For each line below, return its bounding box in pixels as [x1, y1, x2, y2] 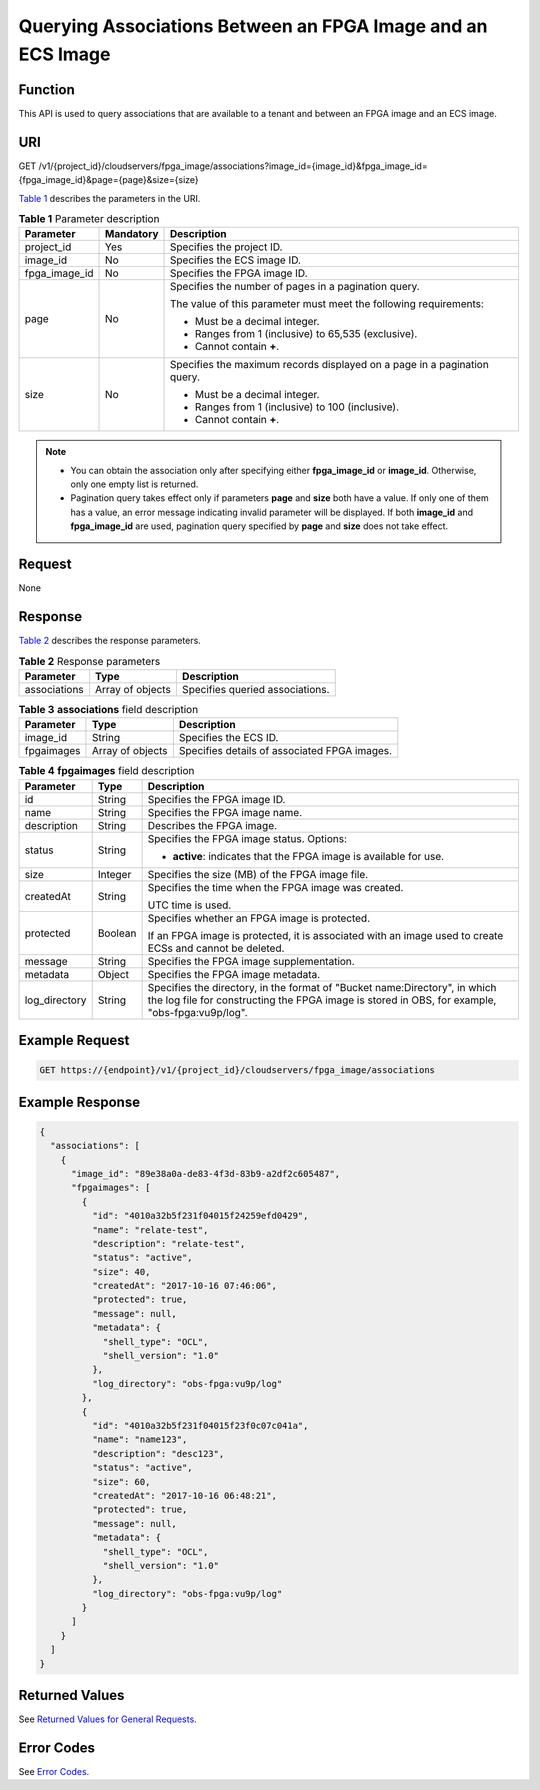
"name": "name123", [91, 1434, 188, 1445]
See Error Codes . [18, 1766, 90, 1778]
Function [18, 81, 75, 98]
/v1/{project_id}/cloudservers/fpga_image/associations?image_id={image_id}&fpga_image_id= [38, 160, 429, 172]
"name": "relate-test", [91, 1224, 209, 1235]
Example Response [18, 1093, 140, 1110]
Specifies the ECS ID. [178, 731, 279, 745]
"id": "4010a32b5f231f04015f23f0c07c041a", [91, 1420, 309, 1431]
